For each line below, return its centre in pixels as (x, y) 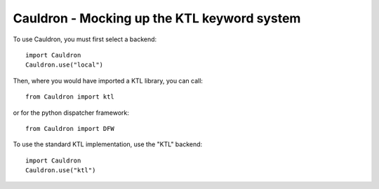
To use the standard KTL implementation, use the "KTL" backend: (108, 144)
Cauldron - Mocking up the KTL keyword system (157, 18)
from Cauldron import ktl (70, 97)
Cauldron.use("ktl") (61, 170)
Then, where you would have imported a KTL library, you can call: (108, 80)
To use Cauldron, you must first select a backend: (85, 39)
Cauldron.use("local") (65, 65)
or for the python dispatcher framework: (71, 113)
